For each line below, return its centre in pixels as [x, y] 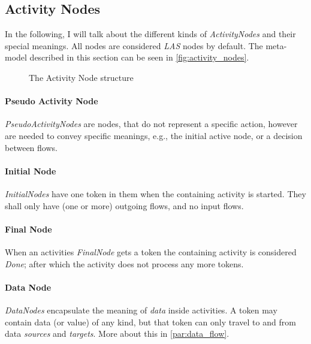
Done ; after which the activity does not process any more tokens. [124, 263]
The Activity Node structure [81, 77]
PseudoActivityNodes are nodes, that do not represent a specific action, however [151, 124]
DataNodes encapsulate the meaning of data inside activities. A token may [141, 310]
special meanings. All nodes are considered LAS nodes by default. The [134, 45]
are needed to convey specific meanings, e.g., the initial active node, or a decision [154, 135]
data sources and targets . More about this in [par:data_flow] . [117, 334]
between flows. [31, 147]
